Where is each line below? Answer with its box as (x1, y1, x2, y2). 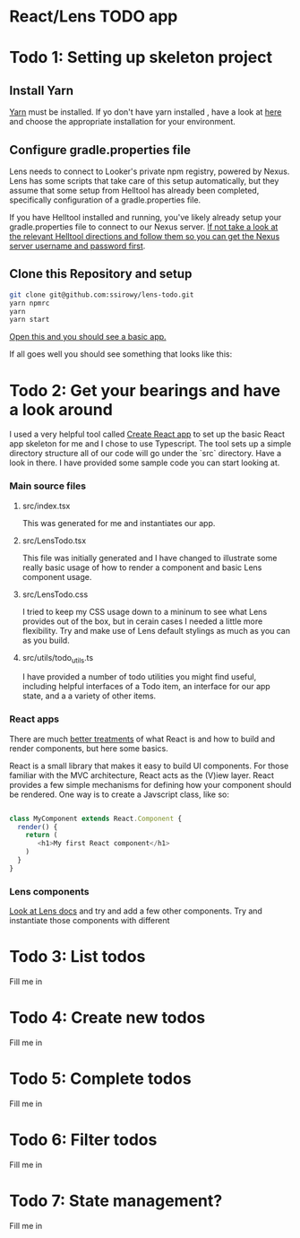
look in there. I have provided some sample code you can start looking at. (9, 457, 280, 468)
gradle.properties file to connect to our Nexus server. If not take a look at (9, 221, 279, 232)
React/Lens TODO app (9, 6, 178, 27)
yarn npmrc (9, 299, 50, 307)
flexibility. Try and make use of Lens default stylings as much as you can (21, 625, 291, 636)
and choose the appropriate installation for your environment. (9, 117, 236, 127)
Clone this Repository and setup (9, 266, 193, 281)
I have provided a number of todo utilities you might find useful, (21, 671, 257, 682)
